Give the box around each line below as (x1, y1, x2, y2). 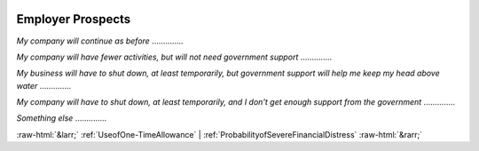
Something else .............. (16, 113, 107, 123)
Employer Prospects (16, 12, 131, 27)
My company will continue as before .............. (16, 36, 184, 46)
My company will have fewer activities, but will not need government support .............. (16, 52, 333, 62)
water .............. (16, 80, 71, 91)
